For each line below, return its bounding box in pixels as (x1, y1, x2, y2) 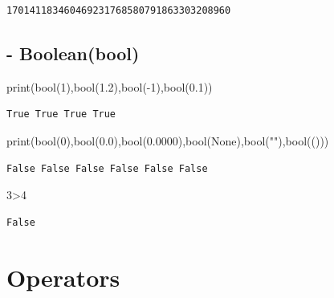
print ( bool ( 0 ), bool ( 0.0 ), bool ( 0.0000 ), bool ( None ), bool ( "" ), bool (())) (6, 132, 329, 149)
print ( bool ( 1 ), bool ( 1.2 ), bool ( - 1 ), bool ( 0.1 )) (6, 78, 213, 95)
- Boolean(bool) (6, 40, 140, 65)
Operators (6, 260, 120, 293)
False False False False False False (6, 162, 208, 174)
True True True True (6, 108, 116, 120)
